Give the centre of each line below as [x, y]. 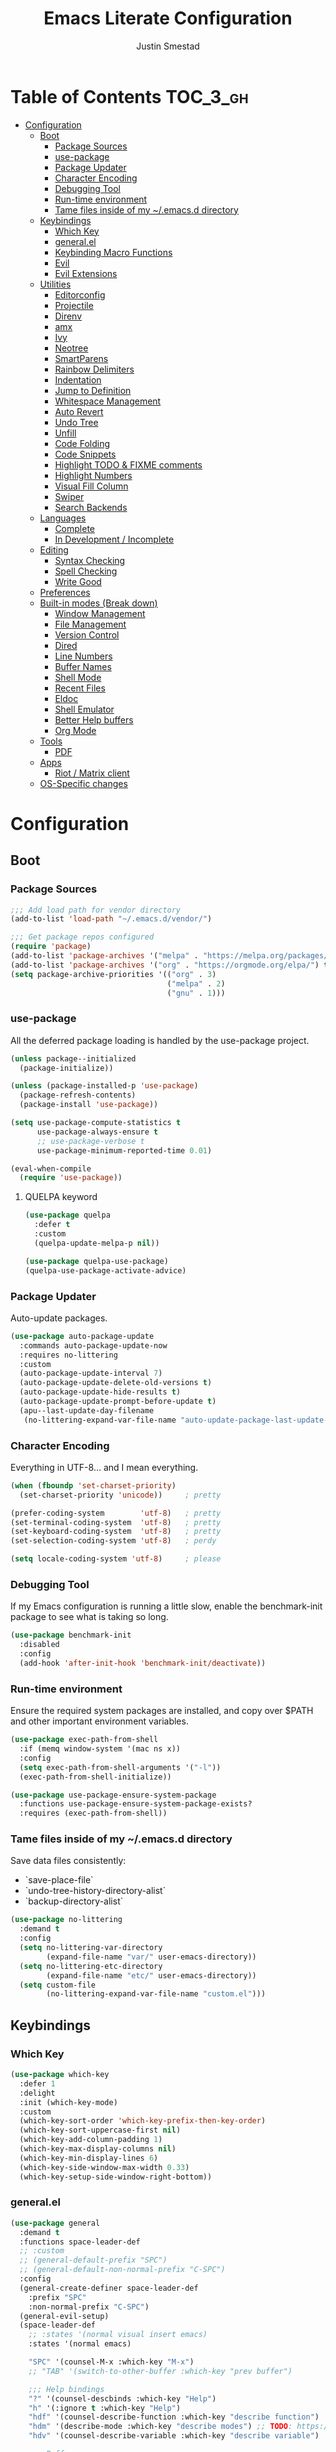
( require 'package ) [51, 947]
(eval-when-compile [51, 1168]
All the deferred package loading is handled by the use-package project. [160, 1040]
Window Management [100, 613]
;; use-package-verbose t [90, 1141]
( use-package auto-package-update [82, 1336]
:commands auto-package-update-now [93, 1345]
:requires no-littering [68, 1355]
